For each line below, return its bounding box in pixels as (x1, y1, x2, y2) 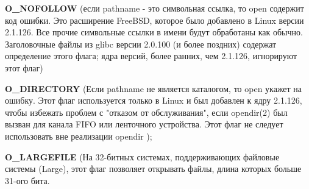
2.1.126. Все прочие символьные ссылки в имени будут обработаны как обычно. (5, 26, 303, 38)
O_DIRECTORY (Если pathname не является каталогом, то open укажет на (5, 82, 302, 94)
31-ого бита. (5, 174, 50, 187)
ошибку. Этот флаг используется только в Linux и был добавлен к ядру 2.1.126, (5, 94, 302, 107)
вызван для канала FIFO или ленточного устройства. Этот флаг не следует (5, 118, 283, 130)
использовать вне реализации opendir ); (5, 129, 152, 142)
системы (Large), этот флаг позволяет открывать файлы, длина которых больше (5, 162, 302, 175)
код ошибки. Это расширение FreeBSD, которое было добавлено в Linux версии (5, 13, 304, 26)
